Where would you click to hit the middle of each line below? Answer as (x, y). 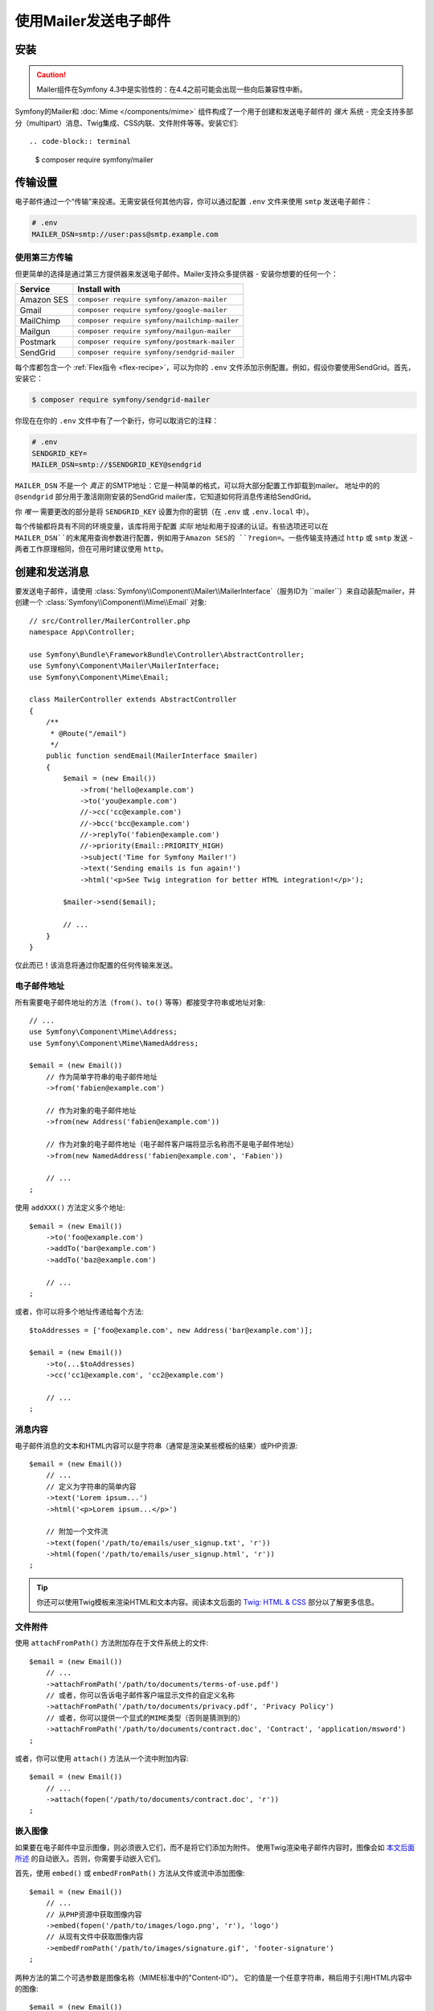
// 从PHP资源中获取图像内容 (94, 1914)
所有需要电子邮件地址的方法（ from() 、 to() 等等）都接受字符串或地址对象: (140, 1002)
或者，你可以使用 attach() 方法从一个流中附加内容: (102, 1758)
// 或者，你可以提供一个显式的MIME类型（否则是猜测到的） (145, 1718)
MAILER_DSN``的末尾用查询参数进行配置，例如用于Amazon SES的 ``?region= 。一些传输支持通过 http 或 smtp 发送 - (214, 537)
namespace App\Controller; (82, 632)
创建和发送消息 (52, 572)
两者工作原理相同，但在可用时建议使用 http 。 (91, 549)
